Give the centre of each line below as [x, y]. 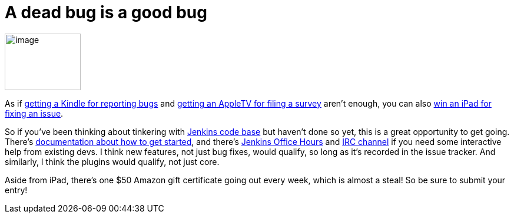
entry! [16, 190]
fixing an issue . [34, 113]
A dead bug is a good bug [106, 12]
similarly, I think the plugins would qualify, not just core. [112, 161]
